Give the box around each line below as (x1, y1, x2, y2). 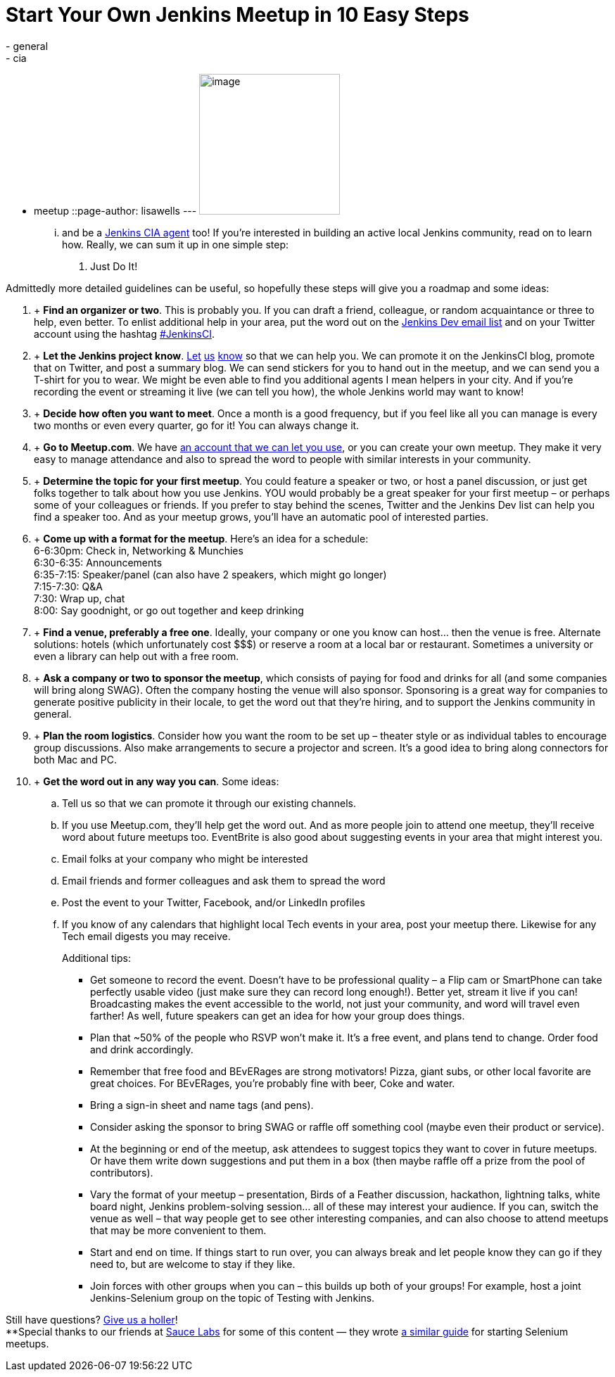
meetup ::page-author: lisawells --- (34, 204, 197, 217)
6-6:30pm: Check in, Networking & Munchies (34, 544, 243, 557)
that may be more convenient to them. (90, 1224, 267, 1236)
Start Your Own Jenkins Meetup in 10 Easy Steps (6, 3, 469, 27)
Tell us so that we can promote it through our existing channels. (62, 797, 356, 809)
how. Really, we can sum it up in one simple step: (62, 238, 289, 250)
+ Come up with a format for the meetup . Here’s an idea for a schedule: (34, 532, 369, 545)
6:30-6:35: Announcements (34, 556, 163, 569)
